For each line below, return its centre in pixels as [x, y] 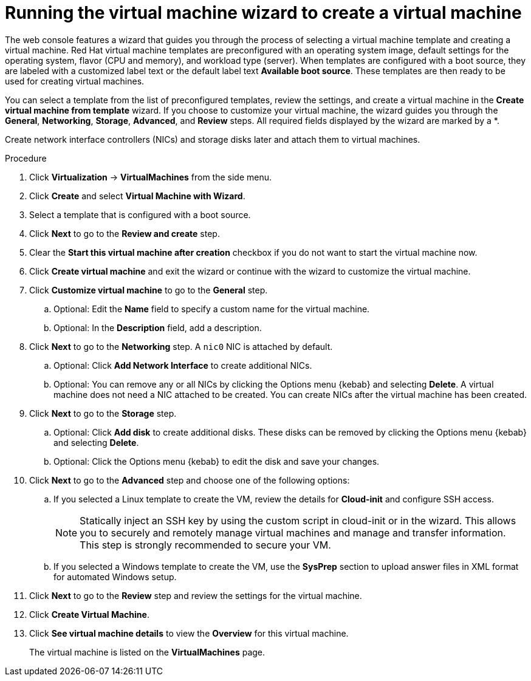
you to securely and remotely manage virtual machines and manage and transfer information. [293, 532]
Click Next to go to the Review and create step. [125, 233]
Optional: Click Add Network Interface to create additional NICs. [183, 365]
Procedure [26, 158]
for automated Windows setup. [115, 577]
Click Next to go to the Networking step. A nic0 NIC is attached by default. [181, 346]
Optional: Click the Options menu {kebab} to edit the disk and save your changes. [217, 461]
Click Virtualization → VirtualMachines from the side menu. [151, 177]
